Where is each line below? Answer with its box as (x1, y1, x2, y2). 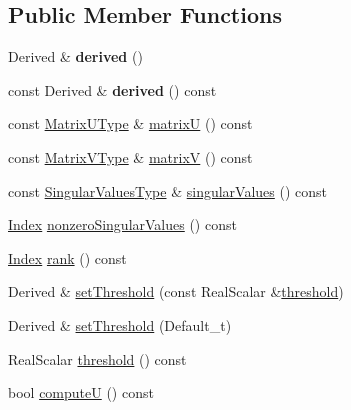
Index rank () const (8, 247, 127, 268)
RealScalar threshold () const (8, 348, 187, 369)
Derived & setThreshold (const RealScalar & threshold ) (8, 281, 344, 302)
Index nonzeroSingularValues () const (8, 214, 237, 235)
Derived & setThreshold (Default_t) (8, 314, 232, 335)
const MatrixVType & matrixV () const (8, 146, 253, 167)
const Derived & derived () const (8, 79, 217, 100)
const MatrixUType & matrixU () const (8, 113, 253, 134)
